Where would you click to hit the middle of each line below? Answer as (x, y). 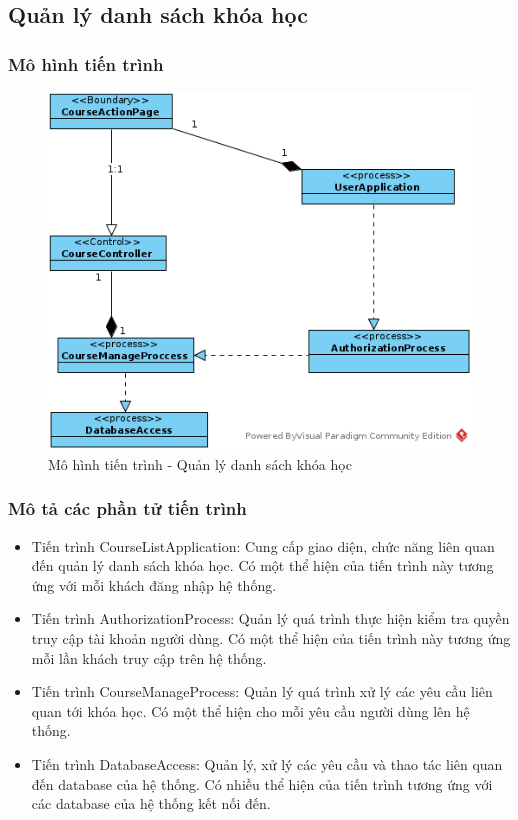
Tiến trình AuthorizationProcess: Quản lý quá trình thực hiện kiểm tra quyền (270, 618)
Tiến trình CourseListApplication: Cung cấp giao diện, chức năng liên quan (263, 545)
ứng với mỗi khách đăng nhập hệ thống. (154, 584)
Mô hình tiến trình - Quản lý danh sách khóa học (200, 463)
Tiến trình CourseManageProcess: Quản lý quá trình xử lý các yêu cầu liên (262, 691)
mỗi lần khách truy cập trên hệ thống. (149, 657)
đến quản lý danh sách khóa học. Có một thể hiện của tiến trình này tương (262, 565)
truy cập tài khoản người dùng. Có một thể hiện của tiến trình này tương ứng (271, 638)
